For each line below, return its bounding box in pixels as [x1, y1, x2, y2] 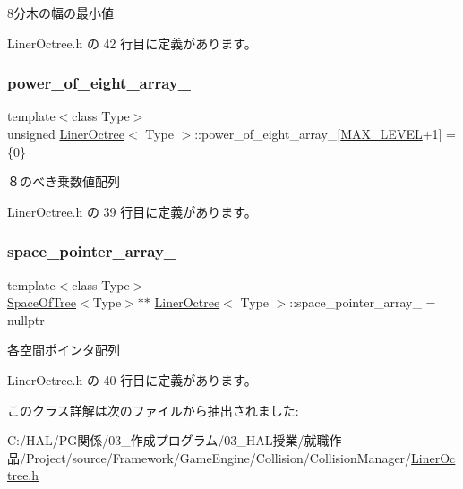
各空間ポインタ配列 [7, 340, 120, 359]
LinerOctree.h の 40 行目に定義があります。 [7, 370, 257, 389]
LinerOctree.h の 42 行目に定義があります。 [7, 33, 257, 52]
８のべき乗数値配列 [7, 172, 120, 191]
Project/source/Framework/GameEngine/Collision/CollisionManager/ [25, 448, 412, 467]
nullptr [7, 310, 45, 329]
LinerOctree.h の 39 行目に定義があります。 [7, 202, 257, 220]
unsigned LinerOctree [7, 124, 125, 142]
